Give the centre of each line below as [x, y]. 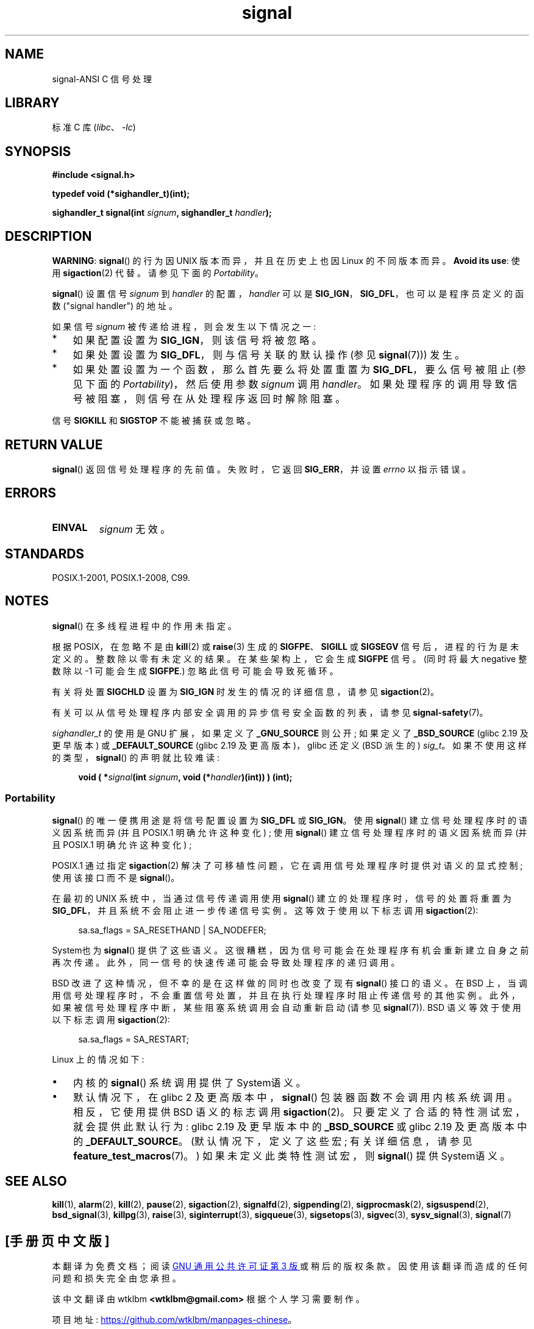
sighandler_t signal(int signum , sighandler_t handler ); [162, 213]
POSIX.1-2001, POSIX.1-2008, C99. [121, 577]
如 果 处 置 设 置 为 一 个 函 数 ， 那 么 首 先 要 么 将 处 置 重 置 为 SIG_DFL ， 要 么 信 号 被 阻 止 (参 [299, 370]
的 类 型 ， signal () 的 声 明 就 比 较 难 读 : [136, 757]
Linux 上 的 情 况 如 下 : [98, 1060]
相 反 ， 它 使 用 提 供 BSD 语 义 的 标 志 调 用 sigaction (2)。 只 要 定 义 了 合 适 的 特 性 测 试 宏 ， [299, 1112]
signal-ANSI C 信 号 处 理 [102, 79]
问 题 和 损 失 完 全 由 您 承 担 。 [116, 1278]
